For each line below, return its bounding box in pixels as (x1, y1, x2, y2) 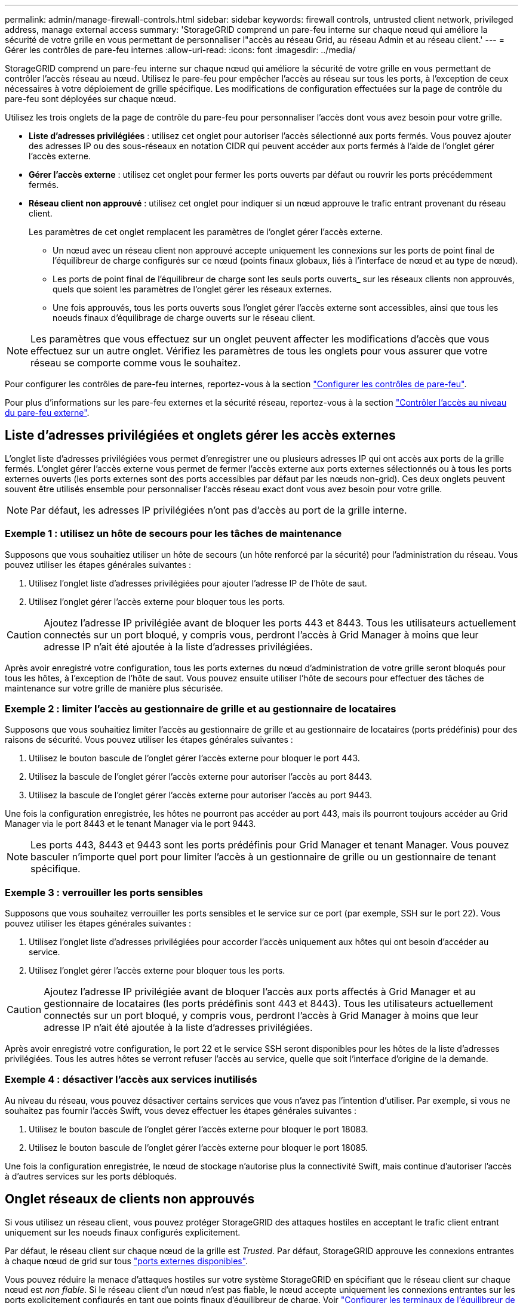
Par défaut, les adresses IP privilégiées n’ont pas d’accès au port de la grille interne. (30, 504, 407, 516)
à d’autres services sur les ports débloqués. (5, 1171, 177, 1181)
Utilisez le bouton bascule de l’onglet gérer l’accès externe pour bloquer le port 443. (29, 753, 360, 764)
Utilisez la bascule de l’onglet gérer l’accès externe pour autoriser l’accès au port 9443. (29, 790, 373, 801)
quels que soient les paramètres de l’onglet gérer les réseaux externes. (53, 284, 332, 294)
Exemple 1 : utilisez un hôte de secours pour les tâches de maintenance (5, 527, 342, 540)
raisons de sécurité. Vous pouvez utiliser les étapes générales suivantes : (5, 734, 293, 745)
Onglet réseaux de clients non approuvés (5, 1191, 255, 1207)
